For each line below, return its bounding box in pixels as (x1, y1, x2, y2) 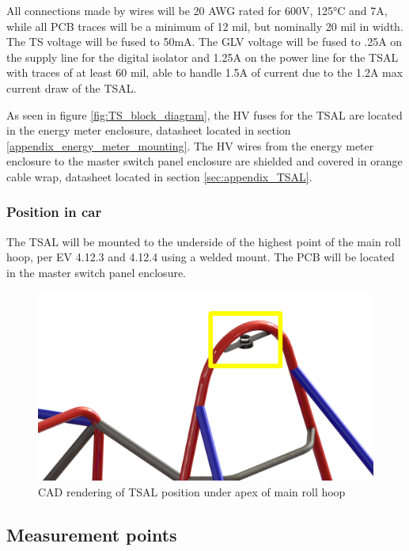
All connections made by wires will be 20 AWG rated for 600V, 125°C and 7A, (6, 2, 388, 18)
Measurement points (6, 522, 177, 546)
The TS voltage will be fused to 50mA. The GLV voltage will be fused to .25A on (6, 33, 403, 50)
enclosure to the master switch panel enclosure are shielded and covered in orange (6, 153, 403, 169)
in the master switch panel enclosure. (6, 264, 187, 280)
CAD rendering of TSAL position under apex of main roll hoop (38, 483, 346, 500)
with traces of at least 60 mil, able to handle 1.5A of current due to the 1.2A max (6, 64, 403, 81)
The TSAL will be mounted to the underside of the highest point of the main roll (6, 233, 401, 249)
